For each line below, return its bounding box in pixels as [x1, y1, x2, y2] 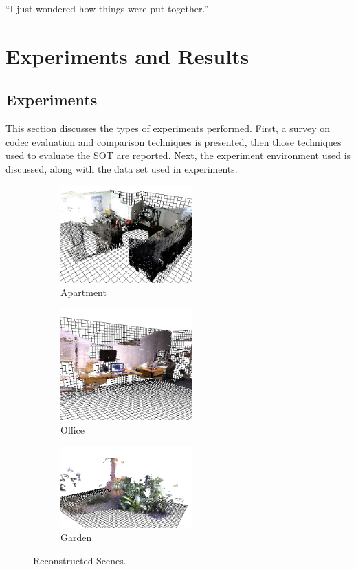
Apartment [60, 285, 107, 299]
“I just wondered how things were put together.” [5, 1, 209, 15]
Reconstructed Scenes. [33, 553, 126, 567]
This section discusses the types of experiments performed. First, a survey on [5, 121, 331, 136]
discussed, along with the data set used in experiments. [5, 161, 238, 176]
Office [60, 422, 85, 436]
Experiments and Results [5, 41, 249, 70]
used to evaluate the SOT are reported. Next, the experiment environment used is [5, 148, 351, 162]
